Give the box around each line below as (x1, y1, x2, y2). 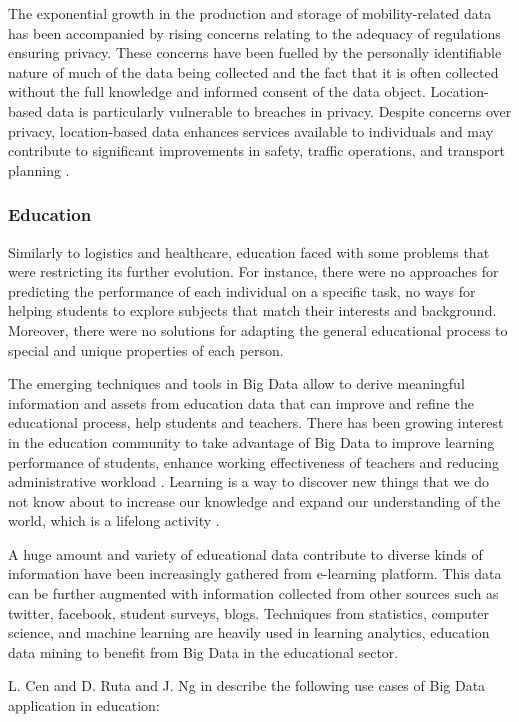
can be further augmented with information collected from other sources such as (8, 583, 499, 604)
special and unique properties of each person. (8, 339, 284, 360)
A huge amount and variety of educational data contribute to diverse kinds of (8, 543, 483, 564)
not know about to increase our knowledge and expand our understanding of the (8, 490, 501, 511)
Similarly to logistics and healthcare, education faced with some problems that (8, 241, 490, 262)
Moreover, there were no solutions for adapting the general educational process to (8, 319, 508, 340)
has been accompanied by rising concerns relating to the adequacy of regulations (8, 22, 501, 43)
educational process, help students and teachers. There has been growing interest (8, 412, 504, 433)
